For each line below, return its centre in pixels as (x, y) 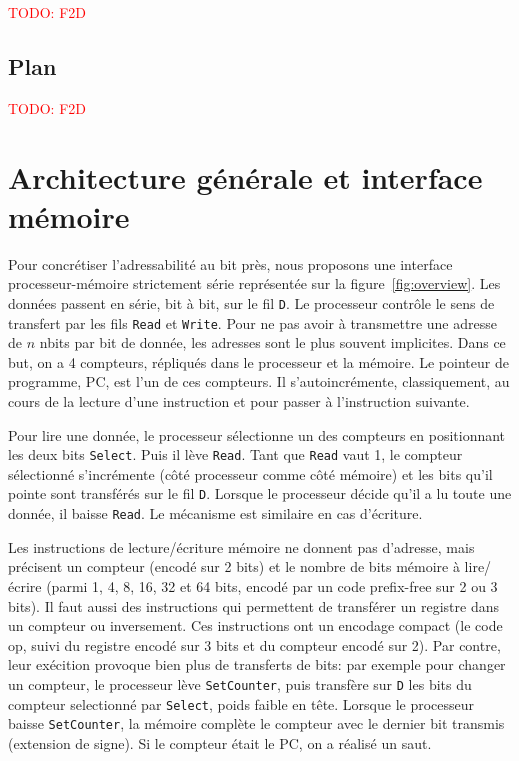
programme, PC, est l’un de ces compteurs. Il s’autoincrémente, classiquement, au (259, 381)
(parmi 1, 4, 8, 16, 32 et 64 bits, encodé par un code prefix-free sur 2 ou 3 (272, 585)
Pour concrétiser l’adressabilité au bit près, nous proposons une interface (230, 263)
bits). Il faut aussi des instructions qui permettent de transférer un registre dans (253, 605)
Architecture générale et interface (245, 176)
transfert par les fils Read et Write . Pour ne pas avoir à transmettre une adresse (252, 322)
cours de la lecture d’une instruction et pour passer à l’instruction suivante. (239, 400)
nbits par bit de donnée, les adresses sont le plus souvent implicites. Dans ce (272, 342)
